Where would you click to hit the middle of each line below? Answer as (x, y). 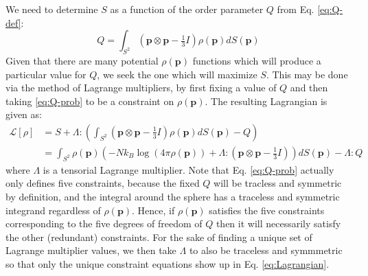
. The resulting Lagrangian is (266, 101)
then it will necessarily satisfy (278, 223)
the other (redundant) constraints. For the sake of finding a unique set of (159, 237)
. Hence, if (153, 210)
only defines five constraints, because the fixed (103, 183)
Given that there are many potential (82, 60)
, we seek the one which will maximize (177, 74)
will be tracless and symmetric (278, 183)
